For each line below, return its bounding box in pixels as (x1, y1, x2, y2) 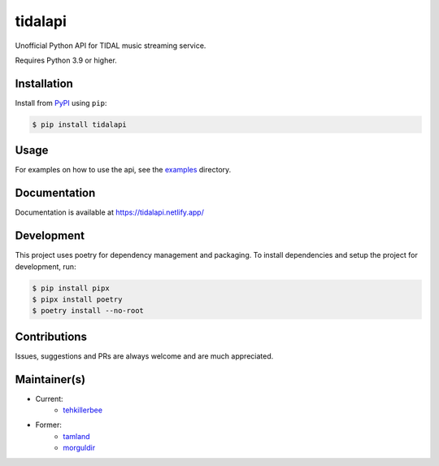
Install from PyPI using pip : (15, 98, 107, 107)
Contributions (15, 329, 87, 343)
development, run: (15, 261, 76, 272)
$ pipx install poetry (32, 294, 123, 304)
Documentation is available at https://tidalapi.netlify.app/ (15, 207, 205, 217)
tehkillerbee (63, 405, 103, 415)
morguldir (63, 443, 96, 453)
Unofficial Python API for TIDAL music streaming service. (15, 41, 206, 50)
